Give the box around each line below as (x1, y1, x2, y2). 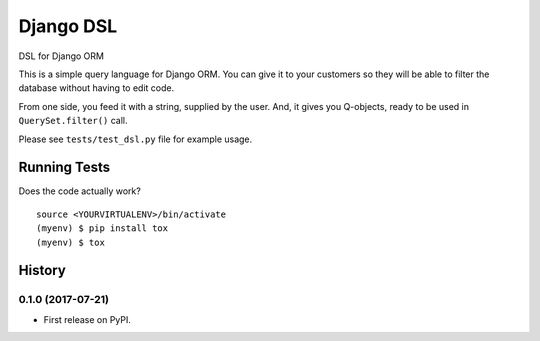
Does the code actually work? (18, 185, 142, 197)
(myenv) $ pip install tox (36, 223, 169, 234)
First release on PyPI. (43, 313, 132, 325)
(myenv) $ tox (36, 236, 105, 248)
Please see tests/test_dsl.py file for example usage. (18, 133, 253, 145)
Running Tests (18, 159, 110, 176)
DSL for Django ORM (18, 50, 105, 62)
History (18, 262, 67, 279)
